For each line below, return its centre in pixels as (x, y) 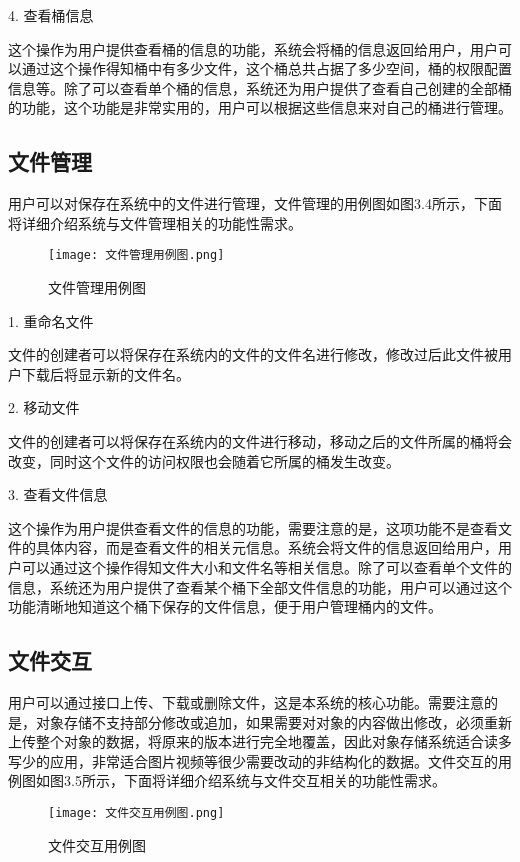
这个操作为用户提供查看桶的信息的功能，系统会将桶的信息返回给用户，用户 (253, 48)
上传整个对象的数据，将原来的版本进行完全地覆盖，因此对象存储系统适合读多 (260, 741)
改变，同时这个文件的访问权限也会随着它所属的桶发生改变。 (204, 460)
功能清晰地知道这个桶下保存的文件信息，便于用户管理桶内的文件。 (225, 606)
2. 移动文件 (44, 407)
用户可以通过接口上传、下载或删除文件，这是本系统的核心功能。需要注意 (246, 701)
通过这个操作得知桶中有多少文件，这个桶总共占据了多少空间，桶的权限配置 (266, 68)
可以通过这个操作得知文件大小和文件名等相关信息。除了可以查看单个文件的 (266, 566)
